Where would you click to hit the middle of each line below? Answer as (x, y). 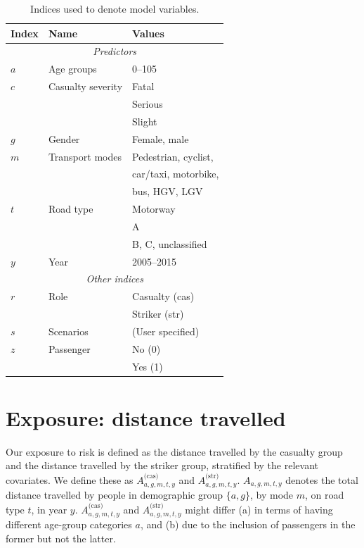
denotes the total (322, 479)
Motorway (154, 209)
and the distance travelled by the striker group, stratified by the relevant (162, 465)
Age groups (72, 69)
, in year (49, 509)
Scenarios (68, 331)
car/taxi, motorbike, (176, 174)
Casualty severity (85, 86)
